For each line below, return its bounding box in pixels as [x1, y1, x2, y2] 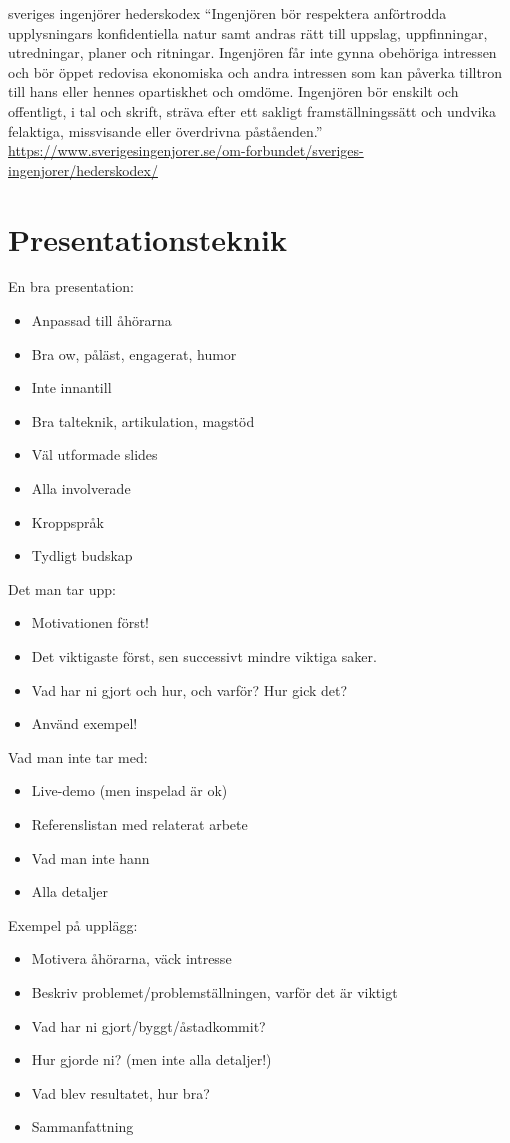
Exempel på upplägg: [8, 914, 138, 935]
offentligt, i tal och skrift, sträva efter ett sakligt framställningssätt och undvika [8, 100, 496, 121]
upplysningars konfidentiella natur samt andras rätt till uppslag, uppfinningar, [8, 22, 488, 43]
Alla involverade [31, 478, 131, 499]
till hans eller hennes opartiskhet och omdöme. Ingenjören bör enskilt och [8, 81, 459, 102]
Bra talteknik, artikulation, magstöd [31, 410, 255, 431]
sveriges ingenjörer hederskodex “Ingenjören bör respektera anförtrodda [8, 3, 447, 23]
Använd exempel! [31, 713, 138, 734]
